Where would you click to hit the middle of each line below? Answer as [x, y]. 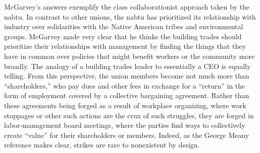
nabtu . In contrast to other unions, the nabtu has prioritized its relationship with [130, 16]
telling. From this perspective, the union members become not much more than [127, 76]
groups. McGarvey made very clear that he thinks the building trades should [123, 36]
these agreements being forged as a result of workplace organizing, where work [125, 105]
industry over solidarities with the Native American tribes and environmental [124, 26]
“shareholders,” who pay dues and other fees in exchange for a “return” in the [125, 85]
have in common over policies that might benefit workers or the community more [129, 56]
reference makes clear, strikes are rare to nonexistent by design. [102, 145]
